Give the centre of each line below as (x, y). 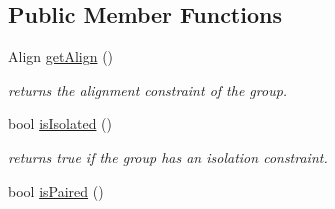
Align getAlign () (61, 56)
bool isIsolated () (60, 123)
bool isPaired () (56, 190)
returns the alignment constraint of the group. (148, 89)
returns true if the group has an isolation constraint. (168, 156)
